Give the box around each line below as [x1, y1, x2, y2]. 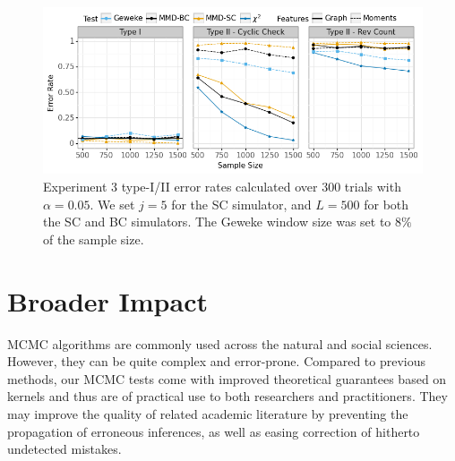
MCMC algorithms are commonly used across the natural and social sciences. [7, 334, 433, 353]
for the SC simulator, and [171, 194, 312, 213]
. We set [90, 194, 135, 213]
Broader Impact [7, 282, 208, 319]
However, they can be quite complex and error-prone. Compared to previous [7, 352, 426, 371]
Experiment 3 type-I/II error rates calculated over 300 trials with [43, 177, 401, 196]
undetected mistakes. [7, 440, 122, 458]
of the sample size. [43, 229, 144, 248]
